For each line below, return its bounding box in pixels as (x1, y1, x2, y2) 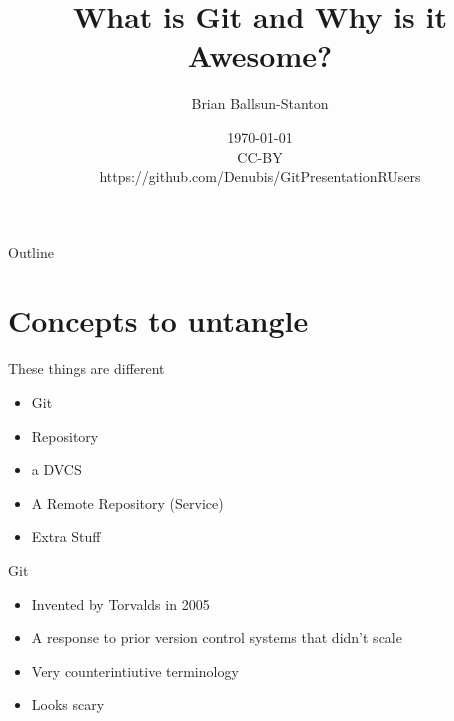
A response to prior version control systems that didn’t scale (31, 627, 402, 648)
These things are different (8, 358, 165, 379)
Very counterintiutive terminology (31, 660, 239, 681)
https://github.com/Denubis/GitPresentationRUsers (99, 166, 421, 187)
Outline (8, 241, 54, 262)
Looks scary (31, 694, 105, 715)
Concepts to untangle (8, 300, 309, 341)
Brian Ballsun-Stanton (191, 93, 329, 114)
